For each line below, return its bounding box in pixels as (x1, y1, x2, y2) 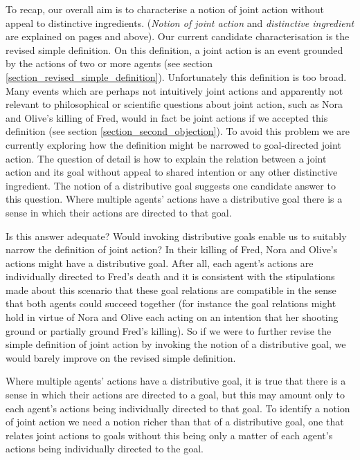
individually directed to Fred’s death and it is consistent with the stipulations (6, 269, 335, 284)
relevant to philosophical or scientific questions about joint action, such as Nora (6, 97, 343, 111)
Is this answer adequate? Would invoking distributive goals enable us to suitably (6, 228, 347, 243)
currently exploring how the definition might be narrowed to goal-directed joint (6, 137, 341, 151)
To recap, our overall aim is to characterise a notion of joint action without (6, 2, 325, 16)
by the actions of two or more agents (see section (6, 56, 213, 71)
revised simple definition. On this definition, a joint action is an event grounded (6, 42, 343, 57)
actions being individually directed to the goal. (6, 441, 204, 456)
